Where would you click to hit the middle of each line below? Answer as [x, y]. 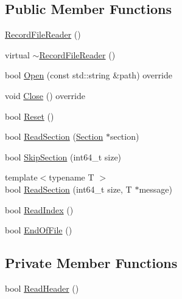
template [21, 177]
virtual [17, 54]
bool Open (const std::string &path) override [89, 75]
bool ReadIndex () [39, 209]
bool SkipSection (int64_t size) [63, 156]
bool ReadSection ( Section [54, 136]
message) [156, 189]
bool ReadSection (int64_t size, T [68, 189]
